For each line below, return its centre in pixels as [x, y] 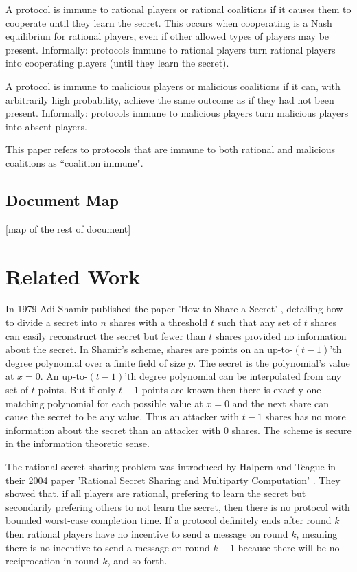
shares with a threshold [159, 322]
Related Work [73, 276]
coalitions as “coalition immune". [74, 162]
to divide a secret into [51, 322]
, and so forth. [137, 561]
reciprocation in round [53, 561]
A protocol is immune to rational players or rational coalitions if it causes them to [178, 9]
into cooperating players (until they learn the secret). [117, 63]
